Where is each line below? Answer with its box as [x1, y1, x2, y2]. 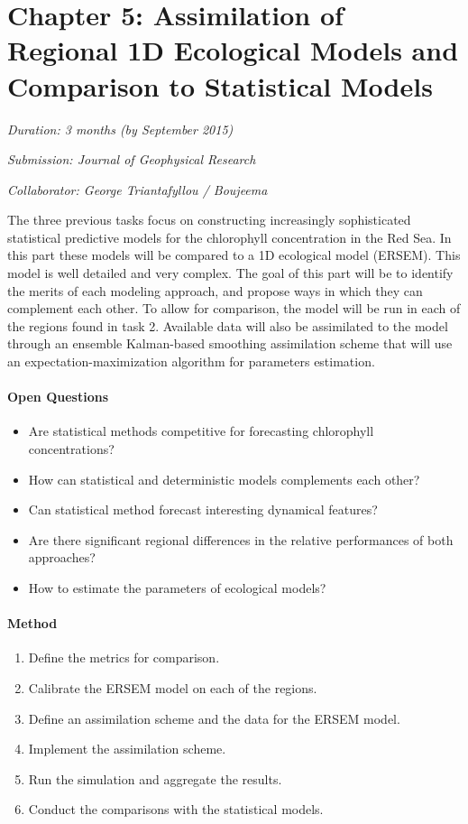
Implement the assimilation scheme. [28, 739, 226, 758]
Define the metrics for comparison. [28, 648, 220, 667]
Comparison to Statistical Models [7, 67, 433, 104]
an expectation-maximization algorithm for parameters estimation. [7, 352, 375, 371]
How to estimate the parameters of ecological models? [28, 578, 326, 597]
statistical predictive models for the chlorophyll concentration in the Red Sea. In [7, 227, 452, 246]
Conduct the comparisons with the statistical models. [28, 800, 324, 819]
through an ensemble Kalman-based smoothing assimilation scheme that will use [7, 334, 453, 353]
